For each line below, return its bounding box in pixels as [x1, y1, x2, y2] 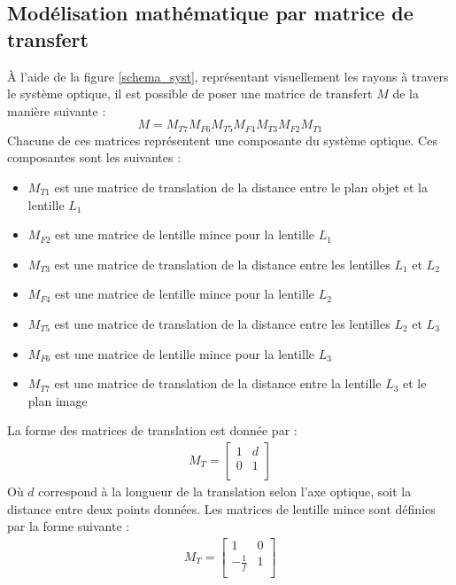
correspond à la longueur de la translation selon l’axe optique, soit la [38, 481, 412, 500]
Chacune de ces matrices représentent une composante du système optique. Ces [7, 130, 437, 149]
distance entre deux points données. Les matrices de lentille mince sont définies [7, 499, 436, 518]
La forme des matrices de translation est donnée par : [7, 421, 298, 440]
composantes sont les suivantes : [7, 148, 182, 167]
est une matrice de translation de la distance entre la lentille [54, 374, 382, 393]
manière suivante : [7, 101, 106, 120]
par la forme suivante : [7, 517, 130, 535]
